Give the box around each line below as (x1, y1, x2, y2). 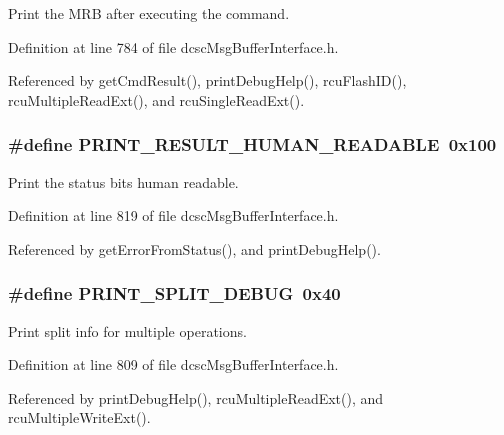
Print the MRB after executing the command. (8, 3, 290, 23)
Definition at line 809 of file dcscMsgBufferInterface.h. (8, 354, 339, 375)
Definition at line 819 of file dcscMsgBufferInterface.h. (8, 205, 339, 226)
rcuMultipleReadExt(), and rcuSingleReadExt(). (8, 89, 305, 110)
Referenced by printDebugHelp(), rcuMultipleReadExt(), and (8, 387, 384, 408)
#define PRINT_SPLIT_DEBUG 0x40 (8, 281, 341, 306)
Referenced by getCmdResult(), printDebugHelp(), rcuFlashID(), (8, 70, 407, 91)
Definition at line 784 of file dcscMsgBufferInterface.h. (8, 36, 339, 57)
